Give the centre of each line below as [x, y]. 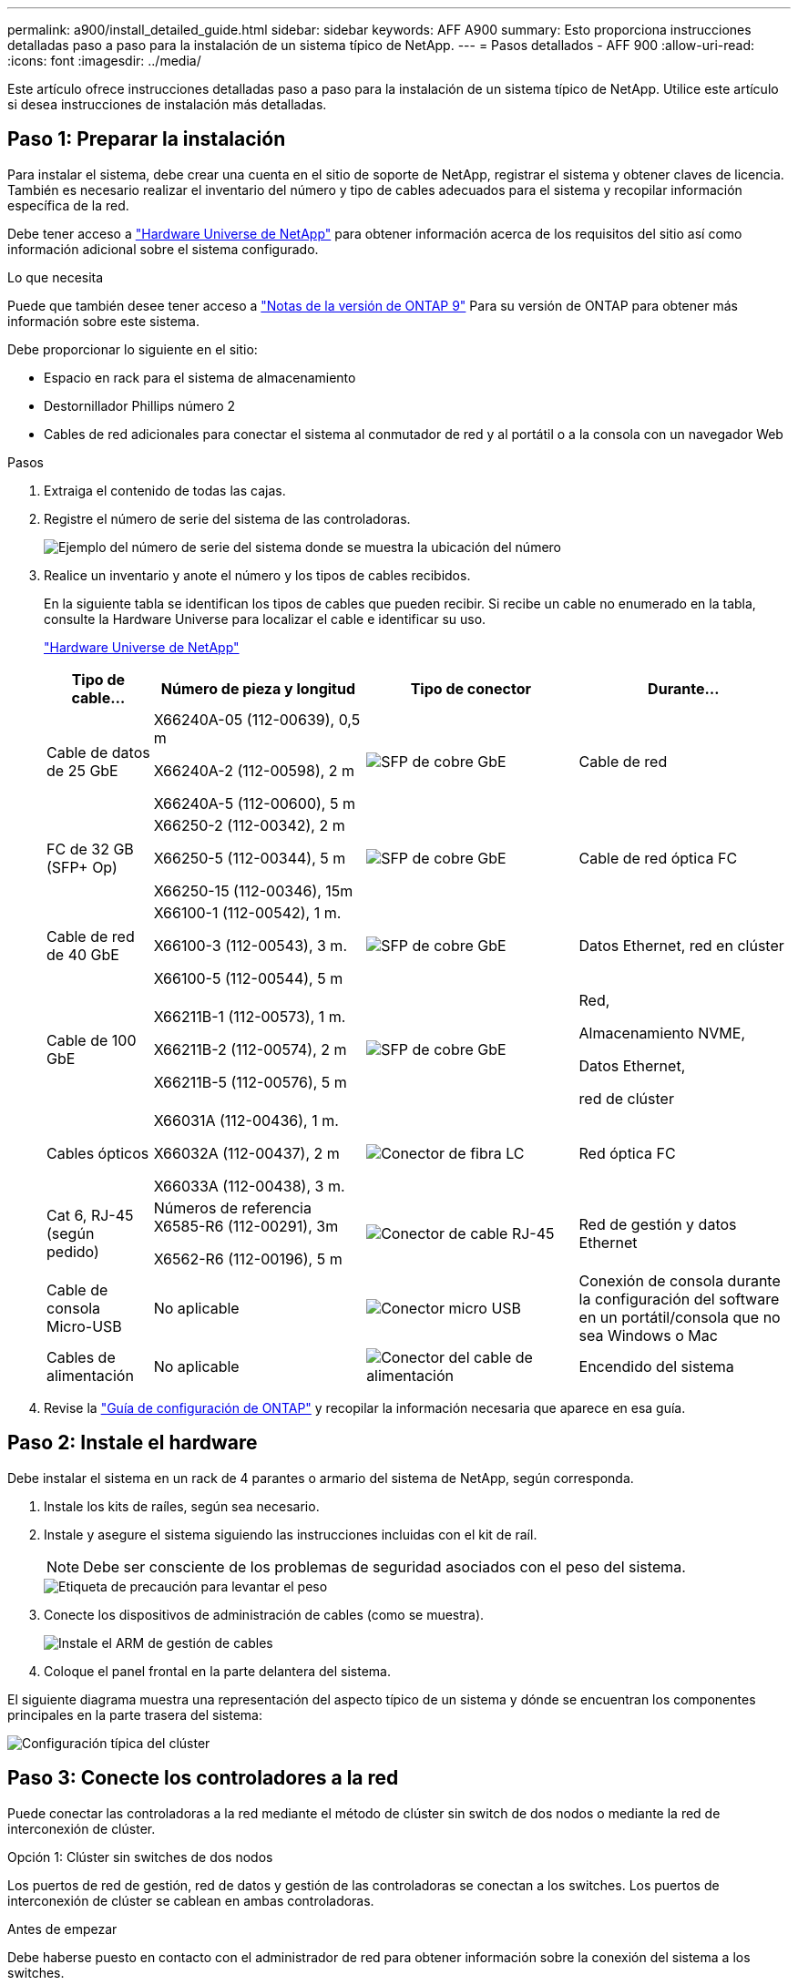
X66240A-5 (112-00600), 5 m [254, 803]
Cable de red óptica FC [658, 858]
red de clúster [626, 1098]
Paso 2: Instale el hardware [133, 1443]
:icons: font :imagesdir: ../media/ [104, 61]
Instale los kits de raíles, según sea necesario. [182, 1506]
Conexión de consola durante [680, 1280]
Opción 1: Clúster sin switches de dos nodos [140, 1857]
